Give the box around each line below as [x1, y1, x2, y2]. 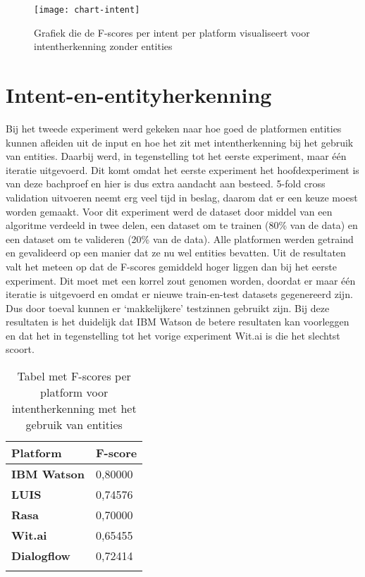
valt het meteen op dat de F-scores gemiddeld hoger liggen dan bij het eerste [6, 259, 337, 273]
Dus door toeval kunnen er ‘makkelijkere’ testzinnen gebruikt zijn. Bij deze [6, 300, 330, 315]
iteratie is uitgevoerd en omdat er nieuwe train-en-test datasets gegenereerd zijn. [6, 287, 353, 302]
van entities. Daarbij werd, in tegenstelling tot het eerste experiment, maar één [6, 149, 347, 163]
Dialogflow [11, 547, 70, 564]
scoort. [6, 342, 35, 356]
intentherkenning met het [11, 400, 137, 417]
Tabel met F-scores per [17, 368, 131, 385]
